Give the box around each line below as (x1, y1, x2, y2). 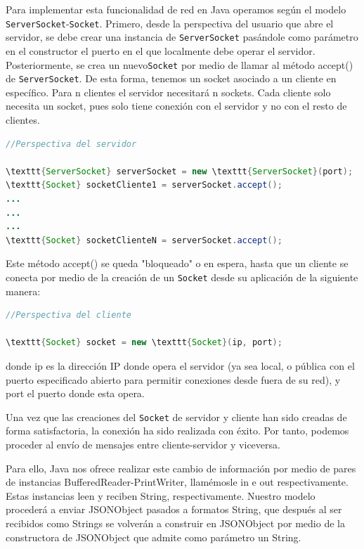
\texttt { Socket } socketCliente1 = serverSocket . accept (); (6, 180, 282, 190)
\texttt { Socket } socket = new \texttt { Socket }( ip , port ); (6, 337, 282, 348)
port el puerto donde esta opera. (6, 386, 145, 401)
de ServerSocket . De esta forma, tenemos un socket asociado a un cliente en (6, 71, 337, 86)
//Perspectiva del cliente (6, 310, 131, 321)
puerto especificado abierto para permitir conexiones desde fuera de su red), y (6, 372, 341, 387)
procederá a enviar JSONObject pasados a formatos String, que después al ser (6, 502, 342, 517)
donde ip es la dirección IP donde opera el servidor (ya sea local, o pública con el (6, 358, 355, 373)
